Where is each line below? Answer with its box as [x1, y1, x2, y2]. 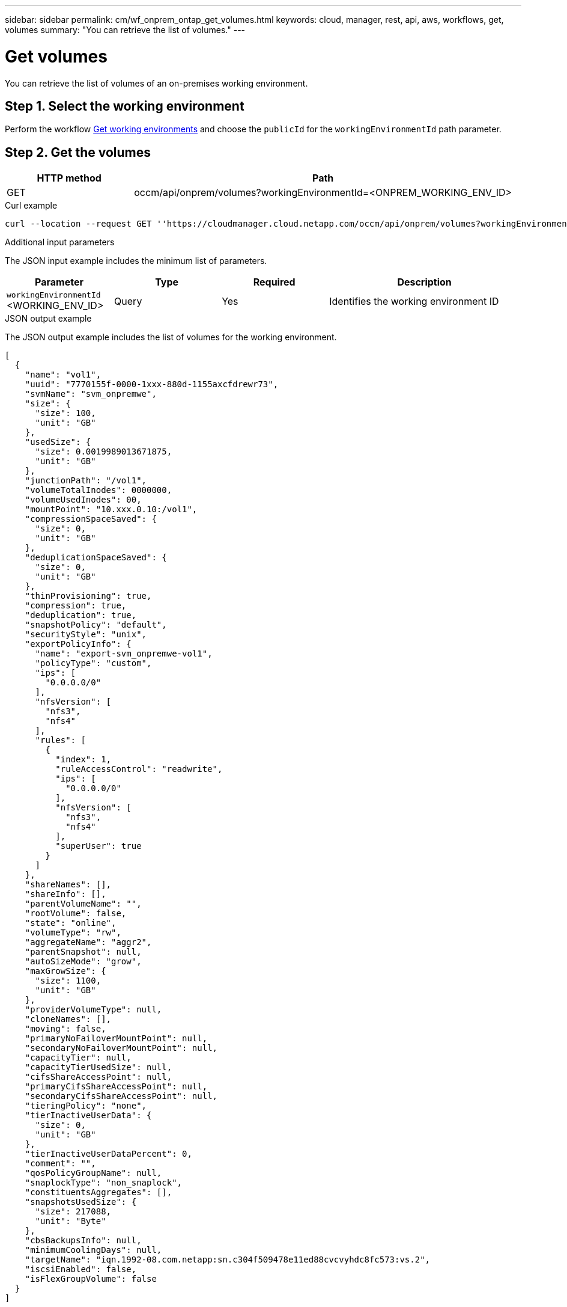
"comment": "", [25, 1159, 96, 1169]
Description [397, 276, 452, 289]
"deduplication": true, [25, 610, 137, 620]
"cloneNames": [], [25, 1014, 112, 1024]
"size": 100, [35, 408, 96, 418]
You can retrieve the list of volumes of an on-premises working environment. [5, 78, 308, 88]
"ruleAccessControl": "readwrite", [55, 764, 223, 774]
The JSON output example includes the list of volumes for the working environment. [5, 332, 337, 343]
